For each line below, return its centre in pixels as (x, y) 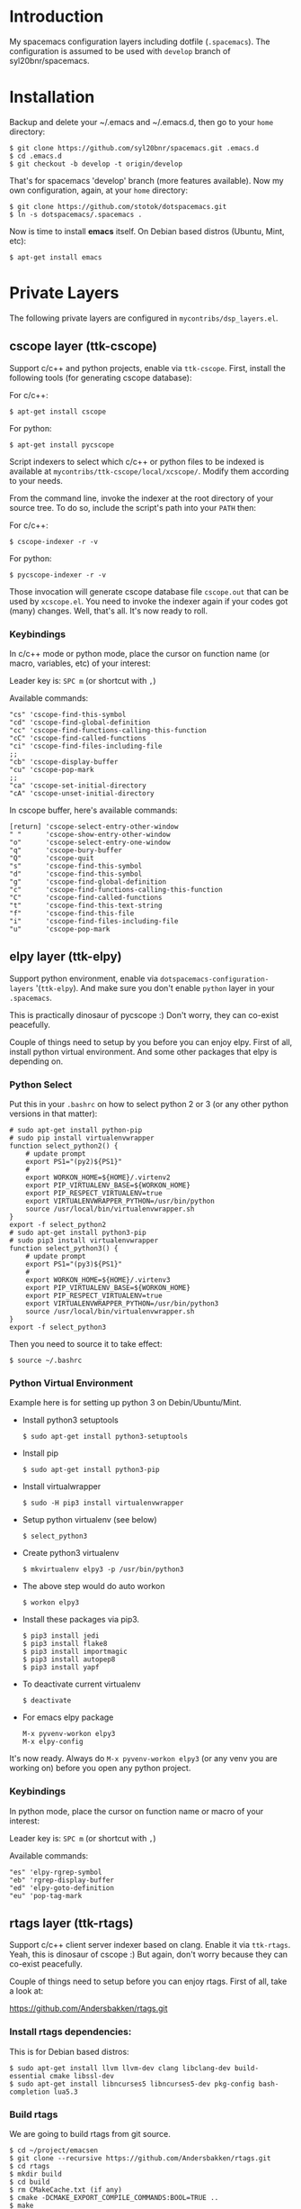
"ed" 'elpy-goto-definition (62, 1888)
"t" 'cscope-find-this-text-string (86, 905)
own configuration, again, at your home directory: (99, 190)
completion (30, 2092)
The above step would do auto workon (93, 1586)
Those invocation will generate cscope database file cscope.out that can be (149, 591)
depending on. (36, 1061)
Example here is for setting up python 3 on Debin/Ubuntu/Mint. (126, 1403)
